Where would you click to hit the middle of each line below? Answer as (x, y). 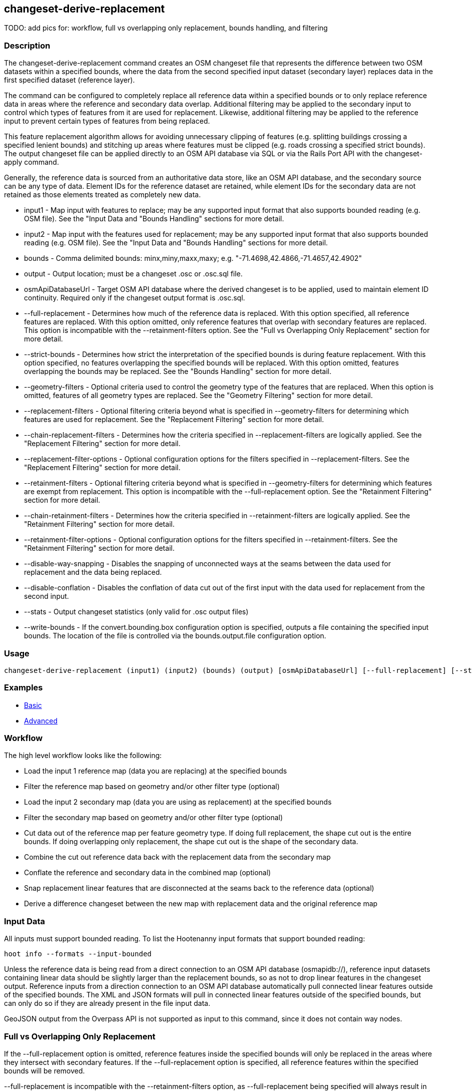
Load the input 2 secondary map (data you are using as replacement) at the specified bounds (178, 802)
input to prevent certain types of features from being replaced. (107, 121)
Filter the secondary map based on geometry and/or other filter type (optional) (153, 818)
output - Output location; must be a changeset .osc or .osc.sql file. (133, 274)
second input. (46, 596)
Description (27, 45)
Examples (23, 688)
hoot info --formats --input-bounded (78, 954)
